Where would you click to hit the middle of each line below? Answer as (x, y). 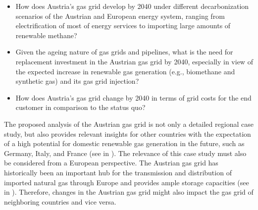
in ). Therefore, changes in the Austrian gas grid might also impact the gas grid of (129, 192)
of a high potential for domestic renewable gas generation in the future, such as (124, 143)
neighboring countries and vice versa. (60, 201)
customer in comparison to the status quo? (80, 107)
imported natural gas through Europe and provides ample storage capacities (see (127, 182)
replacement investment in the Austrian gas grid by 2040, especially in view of (134, 61)
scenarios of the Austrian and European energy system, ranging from (120, 16)
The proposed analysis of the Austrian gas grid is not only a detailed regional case (129, 124)
